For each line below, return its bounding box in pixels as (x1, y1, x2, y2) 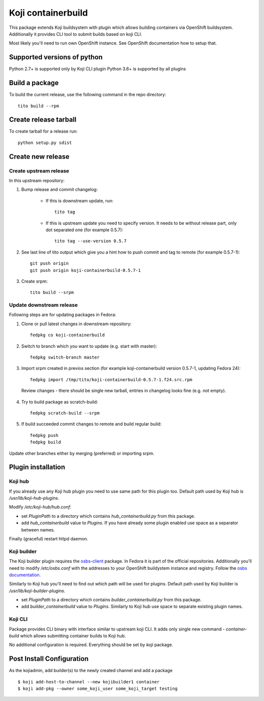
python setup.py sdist (18, 140, 72, 145)
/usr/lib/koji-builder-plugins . (9, 588, 66, 594)
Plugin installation (9, 463, 66, 471)
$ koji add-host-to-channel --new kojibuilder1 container (18, 679, 160, 684)
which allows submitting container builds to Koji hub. (20, 633, 126, 639)
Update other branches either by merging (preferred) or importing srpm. (9, 450, 154, 456)
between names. (21, 527, 55, 532)
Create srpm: (21, 278, 48, 284)
